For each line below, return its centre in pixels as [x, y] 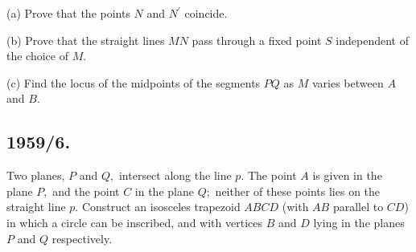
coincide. [206, 13]
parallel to [358, 207]
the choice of [37, 56]
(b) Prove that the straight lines [86, 40]
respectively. [82, 238]
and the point [86, 191]
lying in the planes [359, 222]
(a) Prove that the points [68, 13]
